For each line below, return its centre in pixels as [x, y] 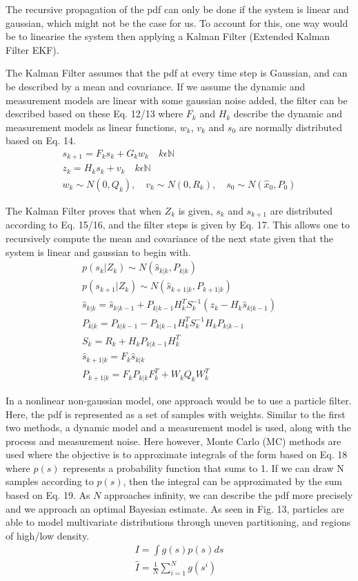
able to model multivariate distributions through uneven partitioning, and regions [178, 522]
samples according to [50, 481]
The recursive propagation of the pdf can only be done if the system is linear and [177, 9]
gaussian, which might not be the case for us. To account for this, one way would [177, 22]
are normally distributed [290, 127]
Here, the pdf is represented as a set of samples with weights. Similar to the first [176, 414]
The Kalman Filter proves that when [83, 210]
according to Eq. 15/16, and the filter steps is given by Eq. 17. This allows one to [178, 225]
